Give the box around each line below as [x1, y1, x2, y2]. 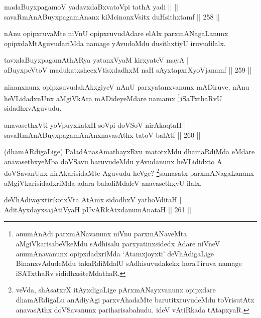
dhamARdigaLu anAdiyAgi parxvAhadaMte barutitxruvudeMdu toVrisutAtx [16, 294, 254, 304]
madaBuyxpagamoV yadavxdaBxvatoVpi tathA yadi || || [4, 2, 178, 12]
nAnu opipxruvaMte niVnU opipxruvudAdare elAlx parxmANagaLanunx [4, 28, 228, 39]
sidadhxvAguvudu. [4, 103, 62, 113]
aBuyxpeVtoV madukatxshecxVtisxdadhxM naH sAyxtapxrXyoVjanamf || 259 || [4, 64, 252, 75]
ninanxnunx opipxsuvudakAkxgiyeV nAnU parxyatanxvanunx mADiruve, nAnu [4, 81, 249, 92]
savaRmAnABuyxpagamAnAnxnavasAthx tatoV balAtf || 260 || [4, 129, 201, 140]
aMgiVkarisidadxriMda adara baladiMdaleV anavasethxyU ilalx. [4, 177, 202, 188]
